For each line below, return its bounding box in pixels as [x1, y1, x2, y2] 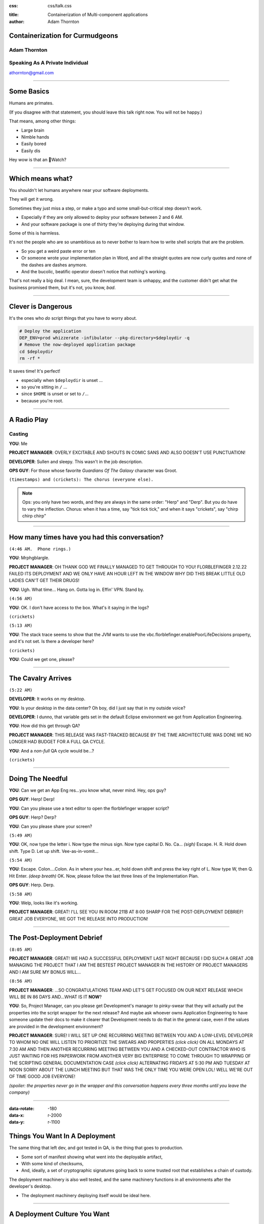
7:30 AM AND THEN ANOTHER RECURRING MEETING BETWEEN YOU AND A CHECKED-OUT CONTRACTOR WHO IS [9, 1046, 246, 1052]
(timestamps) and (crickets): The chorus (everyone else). [9, 477, 154, 482]
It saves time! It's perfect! [9, 368, 61, 374]
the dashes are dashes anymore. [21, 262, 88, 268]
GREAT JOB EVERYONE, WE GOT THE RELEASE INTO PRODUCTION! [9, 916, 149, 921]
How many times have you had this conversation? [9, 533, 164, 541]
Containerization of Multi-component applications [47, 12, 148, 18]
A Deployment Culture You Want [9, 1210, 110, 1219]
